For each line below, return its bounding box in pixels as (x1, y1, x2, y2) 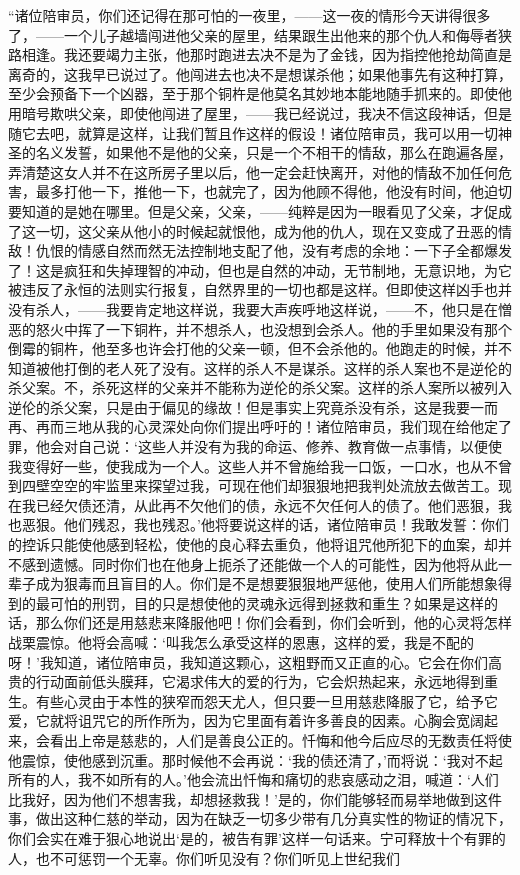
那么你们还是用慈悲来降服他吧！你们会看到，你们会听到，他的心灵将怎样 (35, 612, 512, 633)
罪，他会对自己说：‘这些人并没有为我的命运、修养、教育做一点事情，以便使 (8, 436, 502, 457)
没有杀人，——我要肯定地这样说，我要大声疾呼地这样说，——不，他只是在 (8, 298, 498, 319)
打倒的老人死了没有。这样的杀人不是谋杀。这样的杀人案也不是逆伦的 (63, 357, 512, 378)
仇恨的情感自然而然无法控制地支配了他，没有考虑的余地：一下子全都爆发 (35, 240, 512, 261)
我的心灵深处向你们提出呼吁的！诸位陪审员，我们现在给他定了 (105, 416, 512, 437)
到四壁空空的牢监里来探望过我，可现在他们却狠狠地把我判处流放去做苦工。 (8, 475, 498, 496)
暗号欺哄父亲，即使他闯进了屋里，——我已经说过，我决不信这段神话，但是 (21, 102, 512, 123)
